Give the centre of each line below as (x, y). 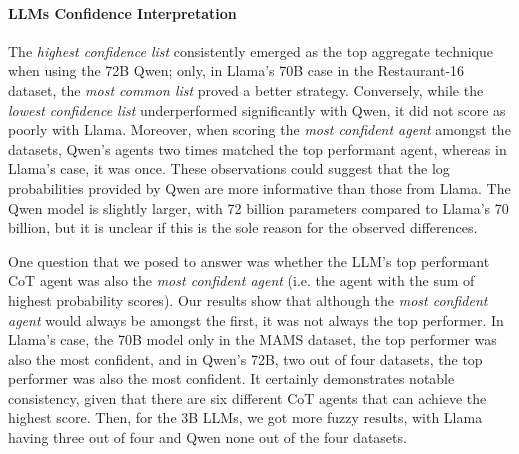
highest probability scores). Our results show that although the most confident (248, 299)
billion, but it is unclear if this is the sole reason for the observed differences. (243, 227)
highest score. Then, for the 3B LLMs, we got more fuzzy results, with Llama (245, 417)
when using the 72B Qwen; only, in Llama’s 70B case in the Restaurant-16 (236, 70)
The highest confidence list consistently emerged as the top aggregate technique (250, 50)
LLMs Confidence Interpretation (122, 12)
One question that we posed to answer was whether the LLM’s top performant (249, 260)
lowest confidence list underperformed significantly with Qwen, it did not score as (257, 109)
